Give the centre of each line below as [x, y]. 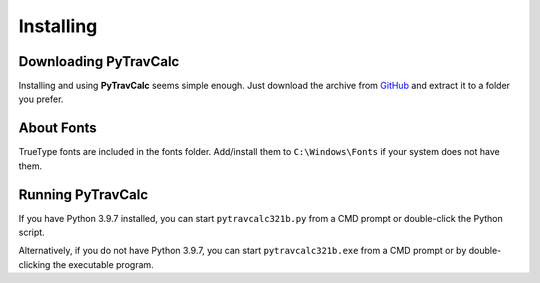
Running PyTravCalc [83, 194]
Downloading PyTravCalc [99, 61]
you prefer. [41, 99]
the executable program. [103, 264]
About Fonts [57, 128]
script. [31, 232]
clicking [34, 264]
